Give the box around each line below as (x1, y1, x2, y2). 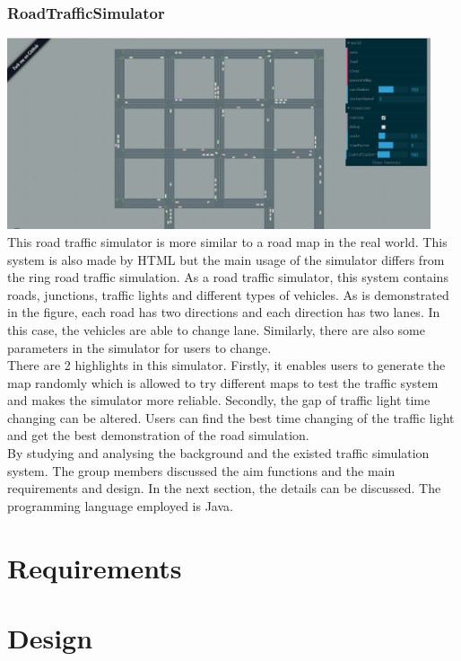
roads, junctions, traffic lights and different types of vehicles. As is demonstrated (7, 285, 449, 304)
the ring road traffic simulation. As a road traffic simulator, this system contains (7, 268, 448, 286)
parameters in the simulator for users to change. (7, 338, 272, 357)
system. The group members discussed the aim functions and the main (7, 461, 396, 480)
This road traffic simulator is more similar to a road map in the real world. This (7, 232, 448, 251)
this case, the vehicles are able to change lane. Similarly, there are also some (7, 320, 425, 339)
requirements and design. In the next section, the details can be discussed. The (7, 479, 441, 498)
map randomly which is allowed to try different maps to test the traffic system (7, 373, 439, 392)
